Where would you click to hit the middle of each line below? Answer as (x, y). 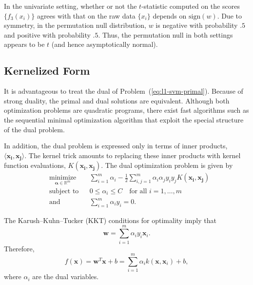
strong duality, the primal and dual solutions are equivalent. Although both (117, 100)
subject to (64, 192)
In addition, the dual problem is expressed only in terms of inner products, (116, 146)
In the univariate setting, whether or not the (70, 6)
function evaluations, (35, 165)
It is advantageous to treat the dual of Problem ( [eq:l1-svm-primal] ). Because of (124, 91)
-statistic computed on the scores (191, 6)
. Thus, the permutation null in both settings (165, 34)
